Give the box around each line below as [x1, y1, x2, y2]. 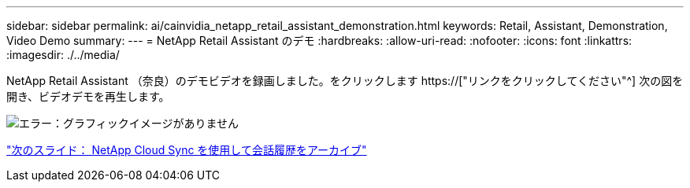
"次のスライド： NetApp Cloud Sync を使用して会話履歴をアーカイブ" [6, 143, 367, 157]
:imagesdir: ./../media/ [6, 48, 120, 61]
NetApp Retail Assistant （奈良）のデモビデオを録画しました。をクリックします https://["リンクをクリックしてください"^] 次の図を [6, 74, 684, 87]
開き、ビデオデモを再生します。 [6, 90, 170, 103]
